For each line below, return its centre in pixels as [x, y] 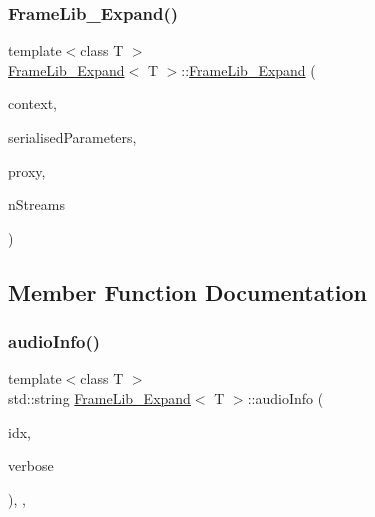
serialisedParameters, [72, 137]
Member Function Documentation [188, 291]
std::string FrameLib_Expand [99, 397]
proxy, [27, 170]
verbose [31, 465]
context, [32, 103]
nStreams [36, 204]
